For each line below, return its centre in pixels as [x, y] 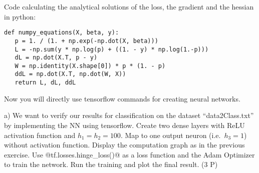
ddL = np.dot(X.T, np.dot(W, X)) [70, 74]
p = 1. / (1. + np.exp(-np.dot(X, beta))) [86, 41]
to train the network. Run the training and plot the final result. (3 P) [111, 164]
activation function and [40, 135]
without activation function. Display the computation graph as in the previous [124, 145]
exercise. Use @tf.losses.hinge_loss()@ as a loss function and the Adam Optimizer [129, 154]
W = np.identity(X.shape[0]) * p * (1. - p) [90, 66]
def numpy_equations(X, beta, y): [62, 33]
